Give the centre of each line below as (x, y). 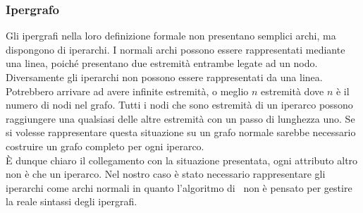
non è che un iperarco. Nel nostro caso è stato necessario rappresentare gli (166, 174)
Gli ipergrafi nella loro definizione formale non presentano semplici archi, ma (171, 36)
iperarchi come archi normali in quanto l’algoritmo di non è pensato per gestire (179, 187)
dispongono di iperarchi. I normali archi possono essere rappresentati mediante (176, 49)
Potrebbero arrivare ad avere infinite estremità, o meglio (127, 91)
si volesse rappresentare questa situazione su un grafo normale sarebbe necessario (181, 132)
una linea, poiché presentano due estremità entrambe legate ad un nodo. (162, 63)
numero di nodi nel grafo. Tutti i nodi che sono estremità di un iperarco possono (179, 105)
